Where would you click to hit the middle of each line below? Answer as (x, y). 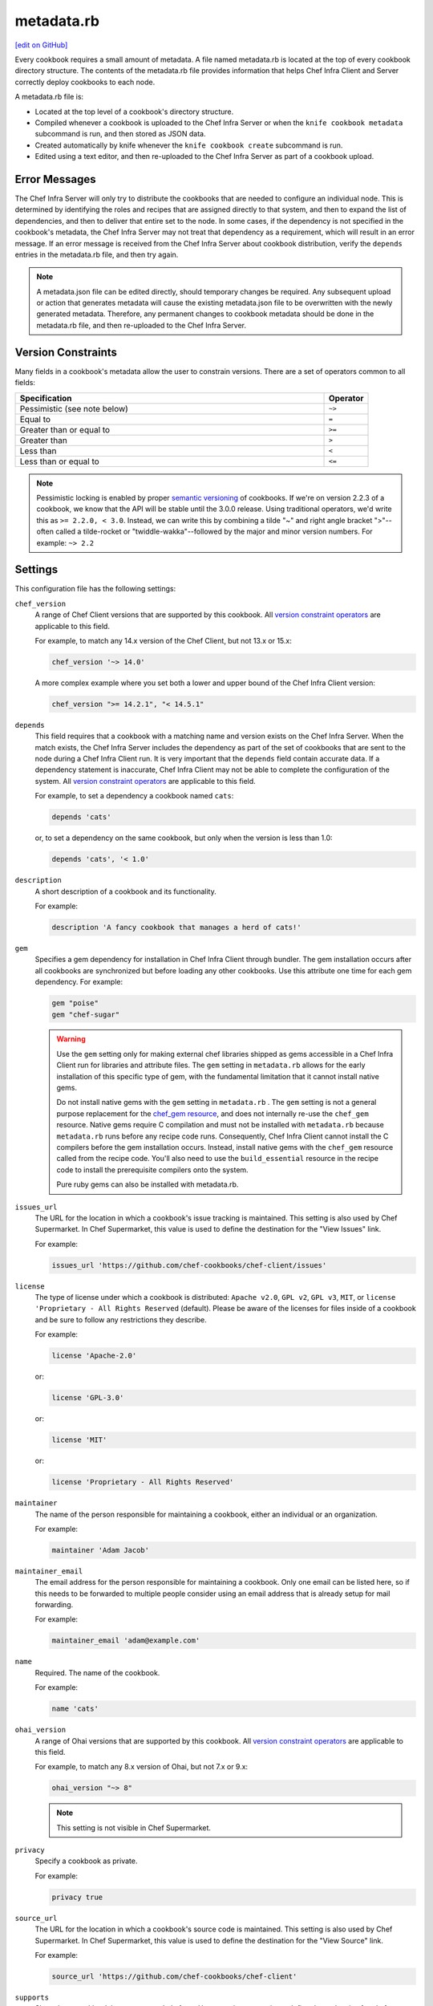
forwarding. (54, 1605)
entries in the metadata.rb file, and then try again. (97, 254)
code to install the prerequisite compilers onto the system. (152, 1169)
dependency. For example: (79, 982)
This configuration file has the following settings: (95, 589)
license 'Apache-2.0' (94, 1356)
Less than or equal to (59, 461)
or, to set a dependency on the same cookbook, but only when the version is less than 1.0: (184, 838)
